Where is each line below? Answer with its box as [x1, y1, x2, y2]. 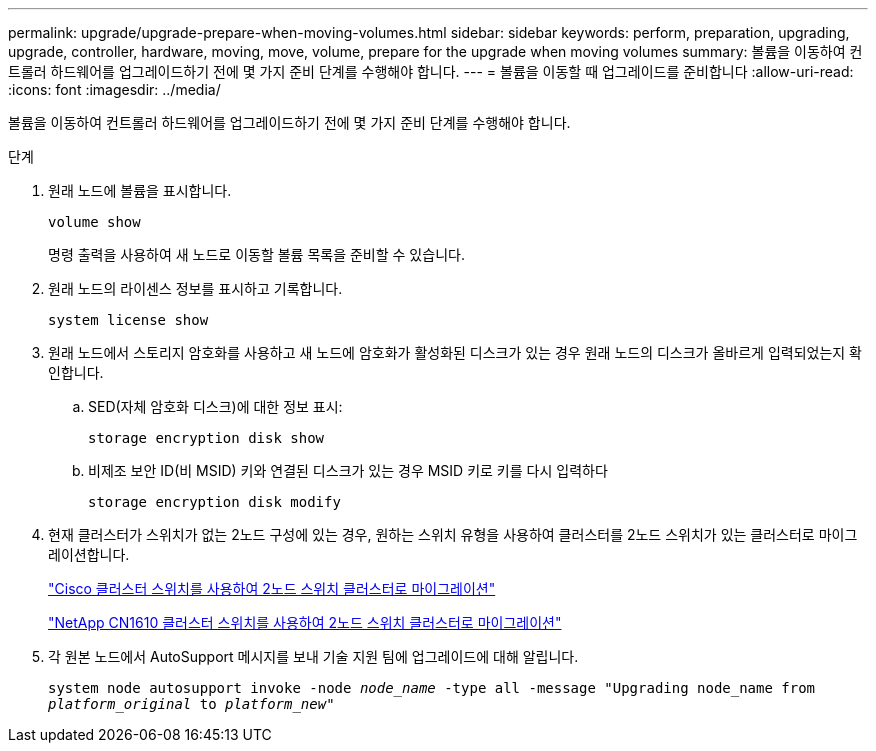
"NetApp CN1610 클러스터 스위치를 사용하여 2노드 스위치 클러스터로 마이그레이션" [48, 614, 562, 631]
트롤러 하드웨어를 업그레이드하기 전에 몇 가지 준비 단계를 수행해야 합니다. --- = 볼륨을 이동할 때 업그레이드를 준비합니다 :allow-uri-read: [8, 63, 854, 80]
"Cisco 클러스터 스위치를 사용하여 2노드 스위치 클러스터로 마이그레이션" [48, 580, 496, 597]
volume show [48, 214, 141, 230]
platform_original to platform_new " [48, 696, 335, 712]
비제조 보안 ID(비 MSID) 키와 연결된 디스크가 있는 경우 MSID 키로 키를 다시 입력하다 [88, 462, 608, 479]
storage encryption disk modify [88, 494, 341, 510]
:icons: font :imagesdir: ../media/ [8, 81, 221, 98]
